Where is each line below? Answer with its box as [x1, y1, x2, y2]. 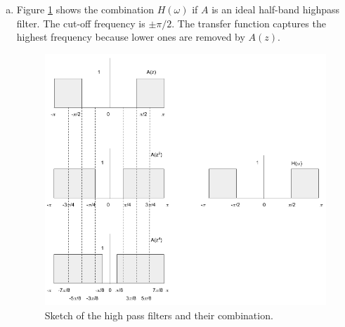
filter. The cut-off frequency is [16, 15, 145, 30]
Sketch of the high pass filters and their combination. [44, 307, 273, 322]
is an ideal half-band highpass [211, 2, 340, 16]
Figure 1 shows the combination [16, 2, 155, 16]
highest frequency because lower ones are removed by [16, 29, 245, 44]
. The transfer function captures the [171, 15, 326, 30]
